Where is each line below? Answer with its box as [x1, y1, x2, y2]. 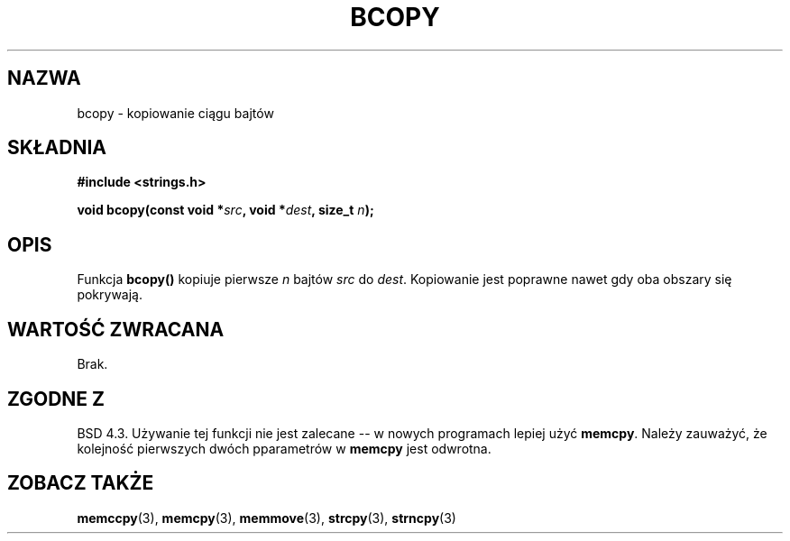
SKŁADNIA [7, 136, 106, 160]
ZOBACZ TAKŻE [7, 472, 154, 495]
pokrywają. [77, 287, 143, 303]
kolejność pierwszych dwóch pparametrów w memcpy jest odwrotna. [77, 440, 491, 456]
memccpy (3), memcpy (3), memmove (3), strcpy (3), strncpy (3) [77, 509, 456, 526]
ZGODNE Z [7, 387, 106, 410]
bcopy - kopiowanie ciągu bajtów [77, 105, 274, 121]
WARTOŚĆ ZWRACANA [7, 317, 225, 341]
